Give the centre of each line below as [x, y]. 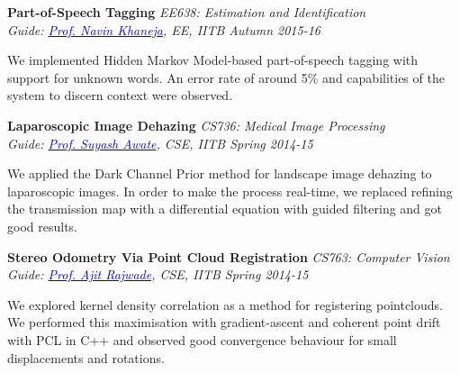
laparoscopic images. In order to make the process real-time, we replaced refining [230, 191]
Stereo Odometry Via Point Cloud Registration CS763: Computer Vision [229, 256]
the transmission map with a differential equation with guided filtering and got [225, 209]
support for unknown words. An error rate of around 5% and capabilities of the [226, 77]
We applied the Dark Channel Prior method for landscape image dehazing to [220, 173]
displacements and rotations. [86, 357]
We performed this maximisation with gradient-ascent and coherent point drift [224, 322]
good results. [42, 226]
